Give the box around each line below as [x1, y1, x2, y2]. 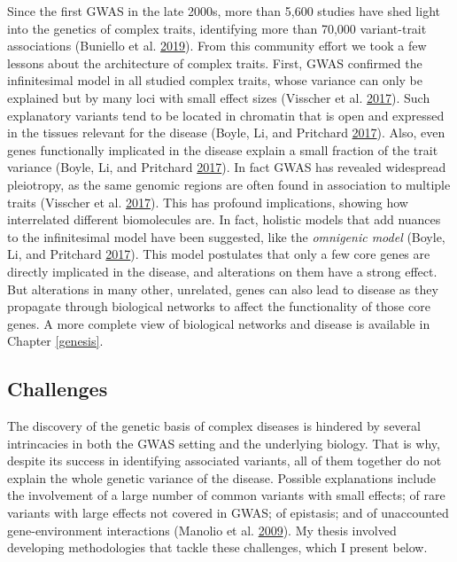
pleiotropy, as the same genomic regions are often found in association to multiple [7, 175, 451, 193]
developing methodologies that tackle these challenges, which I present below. [7, 538, 428, 557]
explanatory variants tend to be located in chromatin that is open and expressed [7, 105, 445, 124]
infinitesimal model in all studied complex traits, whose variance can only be [7, 71, 422, 90]
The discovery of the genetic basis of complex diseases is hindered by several [7, 417, 421, 435]
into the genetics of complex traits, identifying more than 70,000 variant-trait [7, 19, 427, 37]
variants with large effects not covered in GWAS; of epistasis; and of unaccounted [7, 503, 449, 522]
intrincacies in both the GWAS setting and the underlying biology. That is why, [7, 433, 440, 452]
